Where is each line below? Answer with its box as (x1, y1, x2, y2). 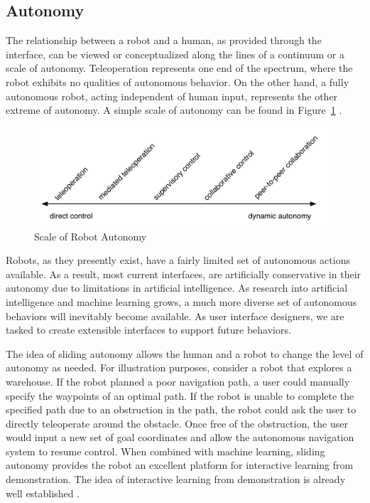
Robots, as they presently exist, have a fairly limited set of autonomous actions (6, 253, 350, 268)
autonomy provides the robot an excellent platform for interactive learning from (6, 457, 354, 472)
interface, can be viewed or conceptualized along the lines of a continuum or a (6, 46, 344, 61)
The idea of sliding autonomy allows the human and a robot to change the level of (6, 346, 364, 361)
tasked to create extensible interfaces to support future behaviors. (6, 322, 291, 337)
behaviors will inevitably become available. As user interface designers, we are (6, 308, 344, 323)
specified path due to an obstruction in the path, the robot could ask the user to (6, 402, 357, 417)
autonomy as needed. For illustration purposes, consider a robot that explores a (6, 360, 352, 375)
